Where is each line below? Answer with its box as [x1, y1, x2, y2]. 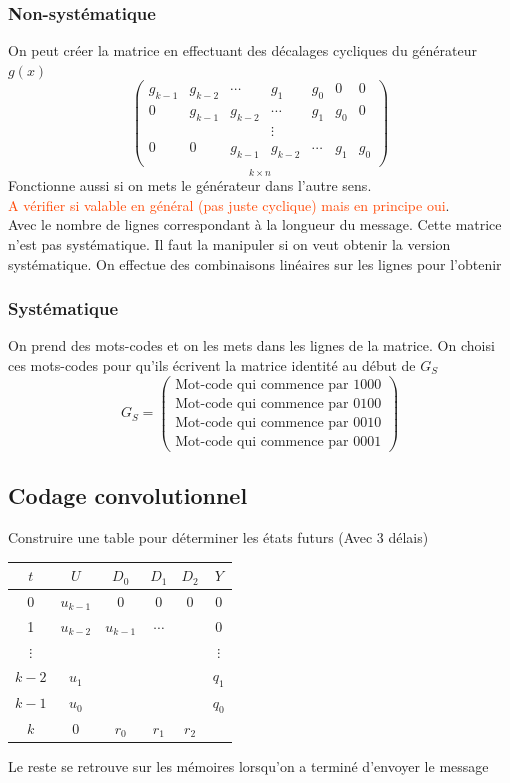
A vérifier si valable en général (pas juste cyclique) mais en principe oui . [8, 194, 450, 215]
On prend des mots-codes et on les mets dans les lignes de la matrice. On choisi [8, 335, 495, 356]
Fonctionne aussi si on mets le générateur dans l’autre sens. [8, 175, 372, 196]
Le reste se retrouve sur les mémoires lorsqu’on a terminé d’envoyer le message [8, 755, 489, 776]
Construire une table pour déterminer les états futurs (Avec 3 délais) [8, 527, 429, 548]
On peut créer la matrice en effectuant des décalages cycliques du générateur [8, 40, 477, 61]
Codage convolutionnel [8, 480, 248, 511]
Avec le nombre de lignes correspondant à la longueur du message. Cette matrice [8, 214, 502, 235]
